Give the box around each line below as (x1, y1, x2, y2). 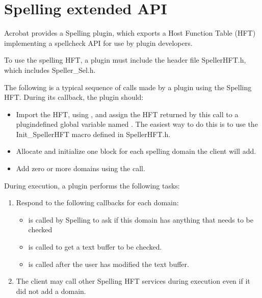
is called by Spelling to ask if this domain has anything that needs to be (28, 214, 253, 225)
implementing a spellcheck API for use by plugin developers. (4, 37, 193, 48)
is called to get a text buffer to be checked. (28, 241, 162, 252)
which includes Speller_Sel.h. (4, 64, 96, 75)
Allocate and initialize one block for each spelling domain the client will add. (16, 146, 256, 156)
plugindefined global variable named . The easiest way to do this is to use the (16, 119, 258, 129)
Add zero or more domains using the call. (16, 163, 145, 174)
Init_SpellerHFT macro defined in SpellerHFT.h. (16, 128, 171, 139)
